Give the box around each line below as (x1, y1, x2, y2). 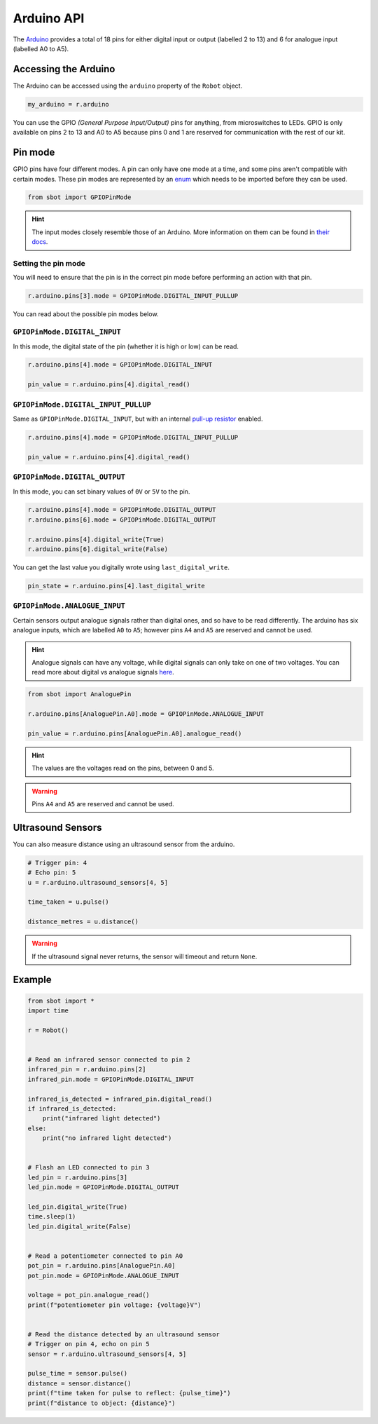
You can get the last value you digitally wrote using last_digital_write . (13, 563, 230, 571)
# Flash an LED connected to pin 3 (27, 1164, 150, 1172)
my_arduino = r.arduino (27, 100, 110, 108)
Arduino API (13, 11, 85, 26)
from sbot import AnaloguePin (27, 691, 132, 698)
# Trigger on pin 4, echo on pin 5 (27, 1340, 150, 1348)
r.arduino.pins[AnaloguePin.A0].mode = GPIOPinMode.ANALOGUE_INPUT (27, 710, 265, 718)
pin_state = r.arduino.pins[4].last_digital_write (27, 582, 206, 590)
